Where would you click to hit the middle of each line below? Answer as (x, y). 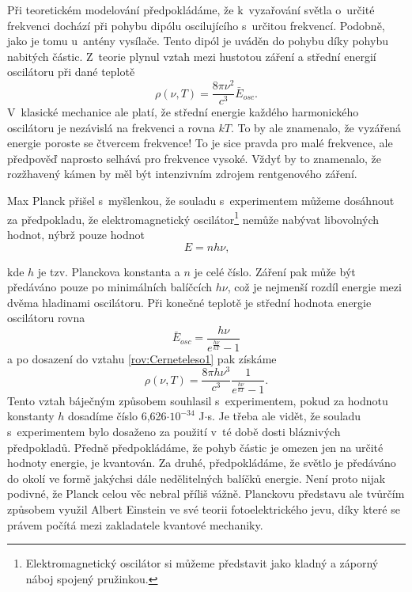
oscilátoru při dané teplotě (71, 72)
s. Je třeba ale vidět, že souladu (284, 416)
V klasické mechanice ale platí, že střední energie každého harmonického (183, 112)
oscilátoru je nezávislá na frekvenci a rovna (111, 127)
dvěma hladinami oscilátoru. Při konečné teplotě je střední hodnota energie (189, 302)
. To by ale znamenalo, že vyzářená (316, 127)
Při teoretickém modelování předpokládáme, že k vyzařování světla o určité (191, 9)
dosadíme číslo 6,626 (117, 416)
